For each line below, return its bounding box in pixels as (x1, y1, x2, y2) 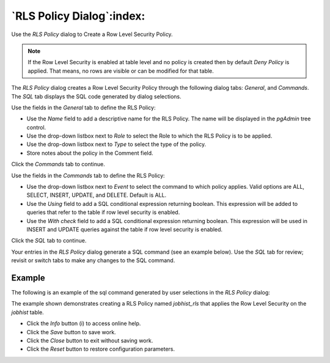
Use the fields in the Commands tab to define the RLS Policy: (11, 172, 165, 179)
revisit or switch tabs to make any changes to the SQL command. (11, 257, 175, 264)
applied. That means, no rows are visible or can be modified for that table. (28, 67, 214, 75)
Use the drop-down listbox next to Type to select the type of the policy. (26, 141, 207, 148)
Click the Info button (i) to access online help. (26, 320, 141, 327)
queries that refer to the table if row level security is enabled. (26, 208, 180, 216)
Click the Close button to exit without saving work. (26, 337, 153, 344)
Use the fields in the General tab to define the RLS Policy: (11, 104, 156, 111)
